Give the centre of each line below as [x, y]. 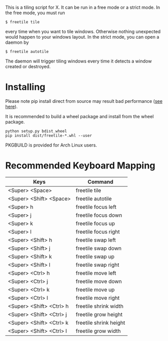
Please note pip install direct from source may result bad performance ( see [84, 101]
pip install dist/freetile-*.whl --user [49, 135]
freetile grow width [98, 331]
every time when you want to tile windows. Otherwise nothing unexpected [83, 32]
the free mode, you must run [35, 13]
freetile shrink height [101, 323]
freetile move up [95, 290]
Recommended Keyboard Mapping [80, 166]
